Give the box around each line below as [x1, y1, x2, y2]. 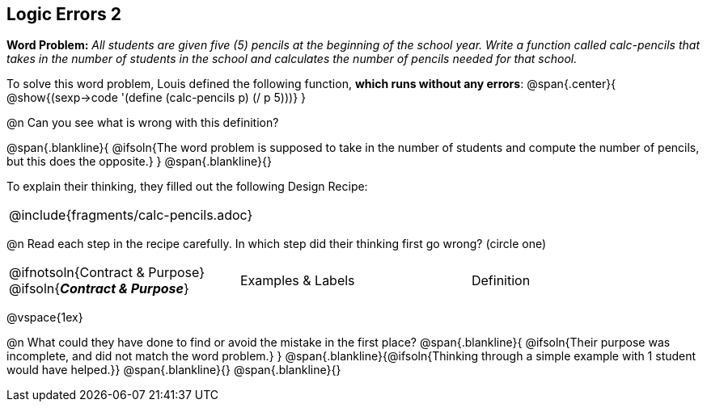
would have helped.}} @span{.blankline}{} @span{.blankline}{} [6, 363, 341, 377]
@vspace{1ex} [6, 310, 83, 325]
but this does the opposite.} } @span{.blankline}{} [6, 154, 273, 169]
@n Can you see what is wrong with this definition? [6, 116, 279, 130]
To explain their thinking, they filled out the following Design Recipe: [6, 179, 368, 194]
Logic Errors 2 [6, 4, 121, 24]
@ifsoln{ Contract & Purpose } [9, 280, 189, 297]
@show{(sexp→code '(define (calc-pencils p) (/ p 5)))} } [6, 90, 307, 105]
